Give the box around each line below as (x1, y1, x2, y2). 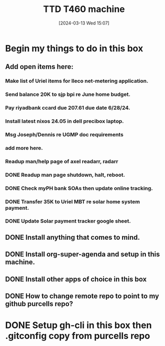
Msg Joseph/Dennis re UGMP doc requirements (5, 131, 123, 138)
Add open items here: (5, 62, 74, 71)
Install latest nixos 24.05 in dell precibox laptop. (5, 118, 124, 125)
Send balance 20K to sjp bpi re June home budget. (5, 91, 131, 98)
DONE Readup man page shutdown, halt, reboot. (5, 171, 125, 178)
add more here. (5, 144, 43, 151)
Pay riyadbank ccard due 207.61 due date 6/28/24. (5, 104, 130, 111)
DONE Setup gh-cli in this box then (5, 320, 152, 331)
